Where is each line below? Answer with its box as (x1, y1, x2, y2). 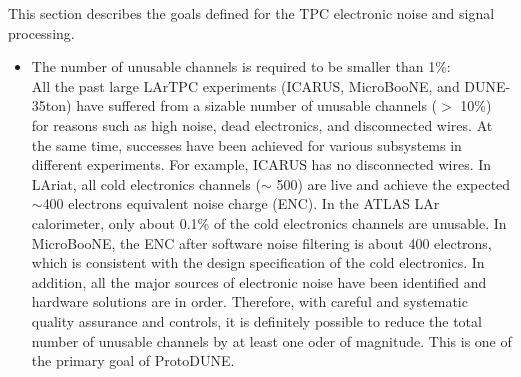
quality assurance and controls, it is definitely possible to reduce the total (31, 310, 482, 331)
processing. (8, 22, 75, 43)
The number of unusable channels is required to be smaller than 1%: (31, 56, 451, 77)
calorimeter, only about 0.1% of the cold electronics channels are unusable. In (31, 212, 507, 233)
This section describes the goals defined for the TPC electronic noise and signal (8, 3, 495, 23)
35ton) (31, 95, 72, 116)
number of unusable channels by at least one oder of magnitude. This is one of (31, 330, 512, 351)
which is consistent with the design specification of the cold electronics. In (31, 252, 485, 273)
